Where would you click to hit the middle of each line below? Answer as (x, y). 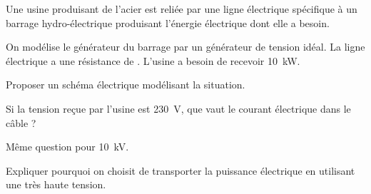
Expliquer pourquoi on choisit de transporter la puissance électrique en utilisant (181, 170)
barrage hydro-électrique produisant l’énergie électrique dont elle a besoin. (168, 22)
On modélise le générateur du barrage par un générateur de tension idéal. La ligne (185, 47)
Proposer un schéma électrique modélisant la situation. (126, 85)
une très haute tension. (56, 184)
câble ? (21, 122)
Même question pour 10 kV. (67, 147)
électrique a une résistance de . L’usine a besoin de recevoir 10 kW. (153, 60)
